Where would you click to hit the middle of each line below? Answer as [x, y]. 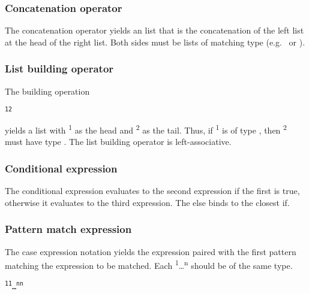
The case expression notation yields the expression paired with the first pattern [151, 251]
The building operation [47, 91]
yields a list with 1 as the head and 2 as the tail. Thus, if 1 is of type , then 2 [146, 129]
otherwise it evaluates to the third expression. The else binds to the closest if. [147, 202]
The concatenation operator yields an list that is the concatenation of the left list [154, 30]
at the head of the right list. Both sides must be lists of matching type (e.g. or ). [155, 42]
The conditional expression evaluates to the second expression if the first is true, [152, 191]
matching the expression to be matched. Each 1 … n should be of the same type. [149, 264]
